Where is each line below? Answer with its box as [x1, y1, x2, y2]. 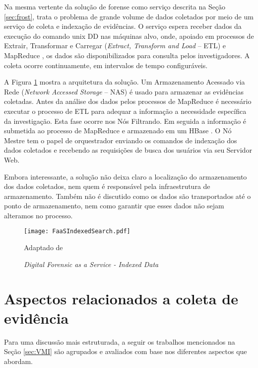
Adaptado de [24, 242, 63, 253]
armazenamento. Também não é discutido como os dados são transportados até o [4, 190, 251, 201]
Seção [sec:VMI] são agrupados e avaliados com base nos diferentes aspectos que [4, 346, 247, 357]
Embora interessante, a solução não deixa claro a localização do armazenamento [4, 171, 247, 182]
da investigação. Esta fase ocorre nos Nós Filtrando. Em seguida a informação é [4, 115, 247, 126]
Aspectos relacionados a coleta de [4, 288, 238, 308]
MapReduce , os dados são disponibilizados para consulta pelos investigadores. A [4, 50, 250, 60]
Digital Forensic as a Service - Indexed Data [24, 259, 159, 269]
